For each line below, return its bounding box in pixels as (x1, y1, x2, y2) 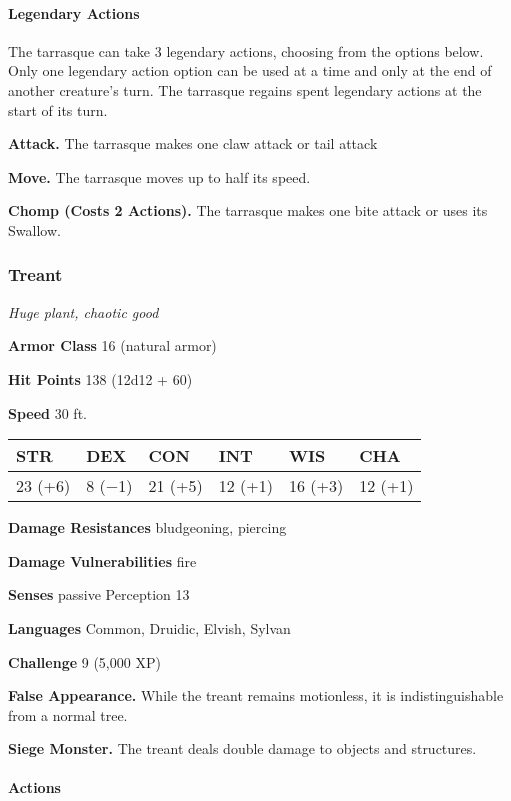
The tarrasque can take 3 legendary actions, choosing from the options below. (8, 40, 484, 61)
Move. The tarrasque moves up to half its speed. (8, 166, 311, 187)
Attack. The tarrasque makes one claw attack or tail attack (8, 133, 378, 154)
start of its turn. (8, 99, 108, 120)
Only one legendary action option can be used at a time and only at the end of (8, 60, 492, 81)
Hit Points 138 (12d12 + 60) (8, 368, 193, 389)
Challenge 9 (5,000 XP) (8, 651, 161, 672)
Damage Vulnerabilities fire (8, 550, 197, 571)
